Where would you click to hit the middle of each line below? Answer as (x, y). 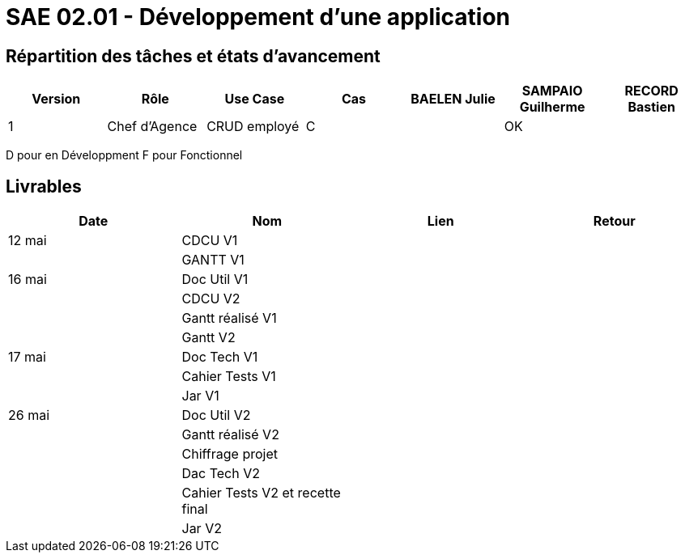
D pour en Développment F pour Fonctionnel (124, 155)
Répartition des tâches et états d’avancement (193, 56)
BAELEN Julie (453, 99)
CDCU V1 (210, 241)
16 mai (28, 279)
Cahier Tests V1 (229, 377)
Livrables (44, 186)
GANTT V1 (213, 260)
